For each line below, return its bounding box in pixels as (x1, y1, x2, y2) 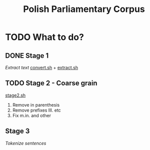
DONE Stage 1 (5, 51, 49, 60)
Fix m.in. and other (12, 112, 51, 118)
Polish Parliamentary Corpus (23, 3, 145, 15)
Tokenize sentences (5, 140, 46, 146)
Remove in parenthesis (12, 102, 60, 108)
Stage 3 (5, 127, 30, 136)
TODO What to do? (5, 31, 84, 43)
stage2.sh (5, 92, 26, 98)
